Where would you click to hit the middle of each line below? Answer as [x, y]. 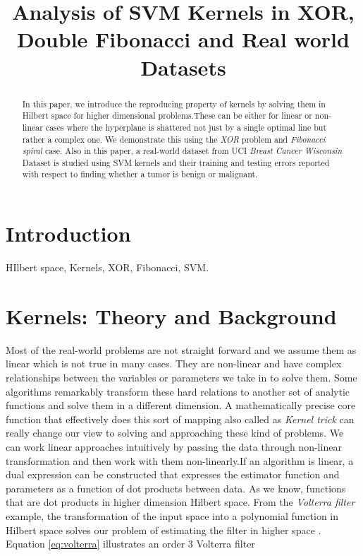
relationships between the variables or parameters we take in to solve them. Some [181, 377]
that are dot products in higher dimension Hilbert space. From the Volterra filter [180, 502]
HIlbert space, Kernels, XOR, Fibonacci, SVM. [107, 267]
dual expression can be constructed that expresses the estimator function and [173, 474]
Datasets [183, 67]
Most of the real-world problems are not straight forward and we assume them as [181, 349]
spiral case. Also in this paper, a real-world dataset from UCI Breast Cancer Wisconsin [182, 151]
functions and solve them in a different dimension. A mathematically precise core [181, 405]
